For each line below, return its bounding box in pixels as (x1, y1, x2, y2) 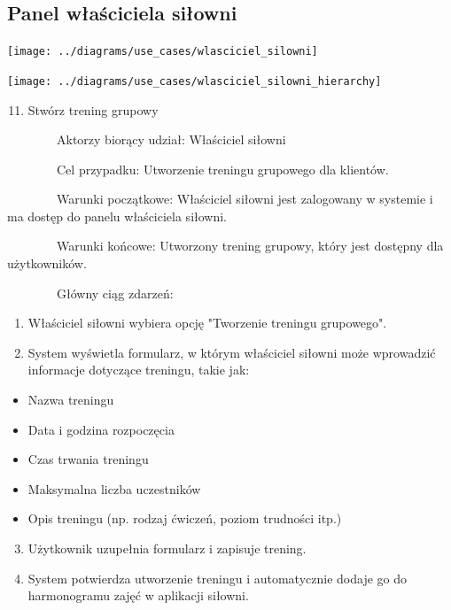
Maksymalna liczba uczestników (27, 479, 201, 498)
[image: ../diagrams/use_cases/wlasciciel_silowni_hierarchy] (7, 74, 382, 88)
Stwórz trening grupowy (27, 100, 159, 119)
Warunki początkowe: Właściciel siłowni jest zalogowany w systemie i (56, 189, 433, 208)
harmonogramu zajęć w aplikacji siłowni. (27, 586, 249, 605)
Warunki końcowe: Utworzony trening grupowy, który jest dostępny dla (56, 236, 444, 255)
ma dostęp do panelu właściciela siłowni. (7, 206, 228, 225)
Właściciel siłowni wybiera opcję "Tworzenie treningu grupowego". (27, 313, 387, 332)
